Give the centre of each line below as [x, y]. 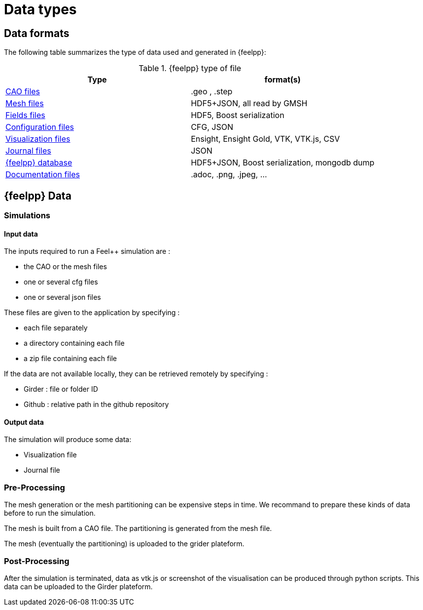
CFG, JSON [212, 127]
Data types [40, 9]
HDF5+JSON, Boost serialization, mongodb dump [283, 163]
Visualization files [38, 139]
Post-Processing [37, 561]
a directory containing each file [74, 343]
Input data [21, 234]
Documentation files [43, 175]
